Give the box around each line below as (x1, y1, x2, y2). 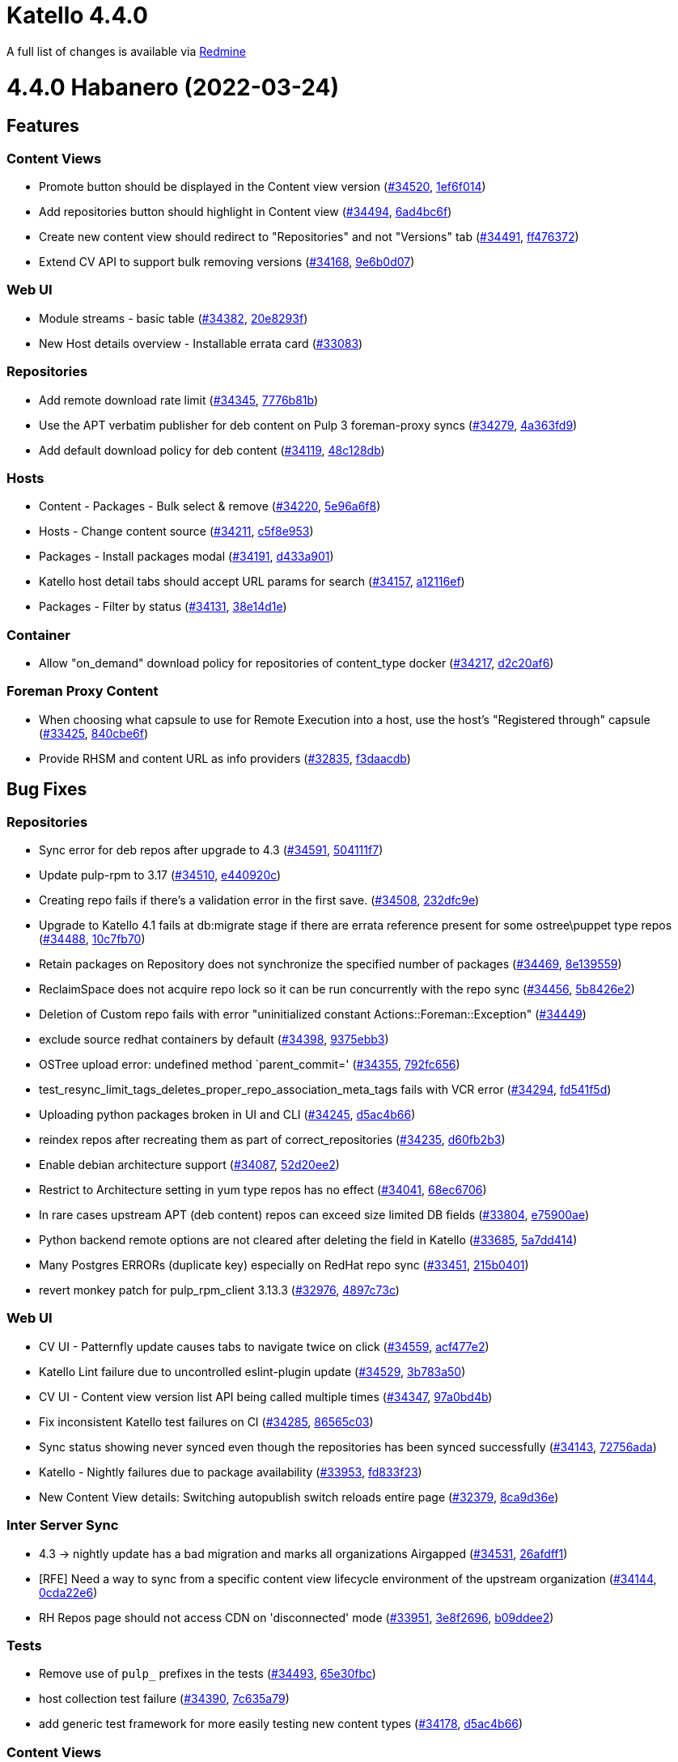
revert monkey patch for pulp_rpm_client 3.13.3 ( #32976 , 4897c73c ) (39, 1283, 400, 1298)
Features (6, 116, 79, 137)
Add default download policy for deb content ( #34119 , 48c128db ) (39, 443, 385, 457)
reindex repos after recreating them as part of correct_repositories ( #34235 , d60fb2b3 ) (39, 1133, 506, 1147)
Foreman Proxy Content (6, 683, 159, 700)
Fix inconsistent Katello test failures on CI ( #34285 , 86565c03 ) (39, 1414, 374, 1429)
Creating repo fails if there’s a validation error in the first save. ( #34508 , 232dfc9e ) (39, 893, 480, 908)
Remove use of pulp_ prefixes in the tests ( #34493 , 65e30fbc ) (39, 1667, 376, 1681)
